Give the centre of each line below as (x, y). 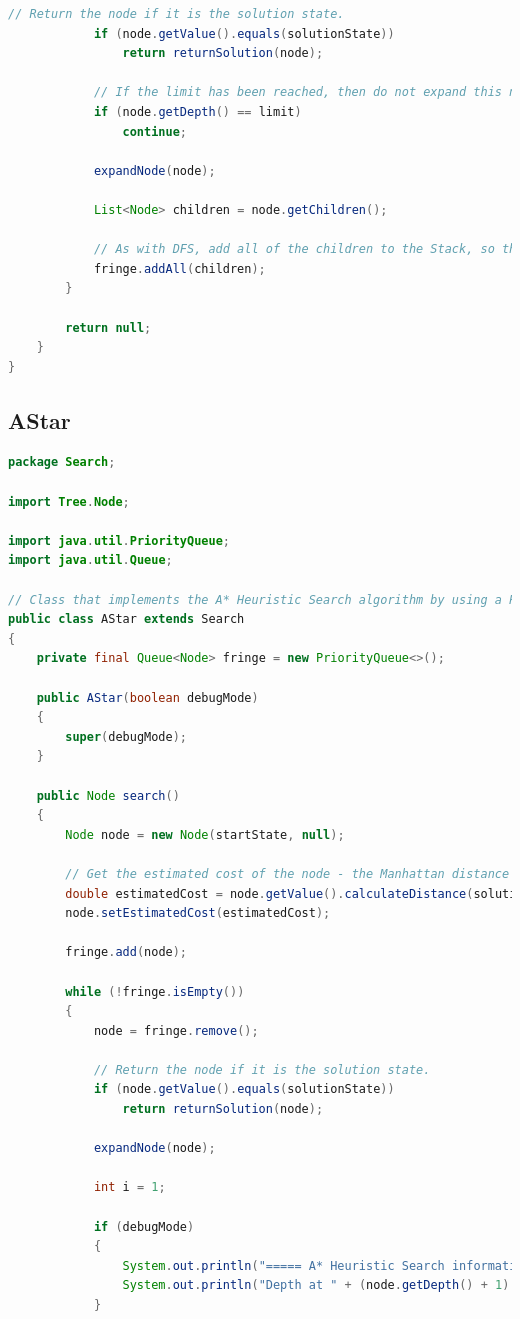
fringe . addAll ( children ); (179, 268)
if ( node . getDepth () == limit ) (197, 111)
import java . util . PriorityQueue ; (119, 540)
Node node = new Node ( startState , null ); (205, 834)
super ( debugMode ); (126, 736)
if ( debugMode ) (144, 1226)
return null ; (108, 327)
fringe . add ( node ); (126, 952)
